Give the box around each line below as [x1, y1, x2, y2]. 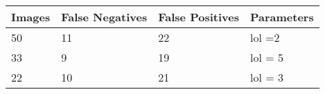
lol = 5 [249, 49, 283, 65]
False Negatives [61, 9, 148, 25]
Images [11, 9, 51, 25]
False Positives [158, 9, 239, 25]
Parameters [249, 9, 314, 25]
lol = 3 [249, 69, 283, 85]
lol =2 [249, 30, 280, 45]
